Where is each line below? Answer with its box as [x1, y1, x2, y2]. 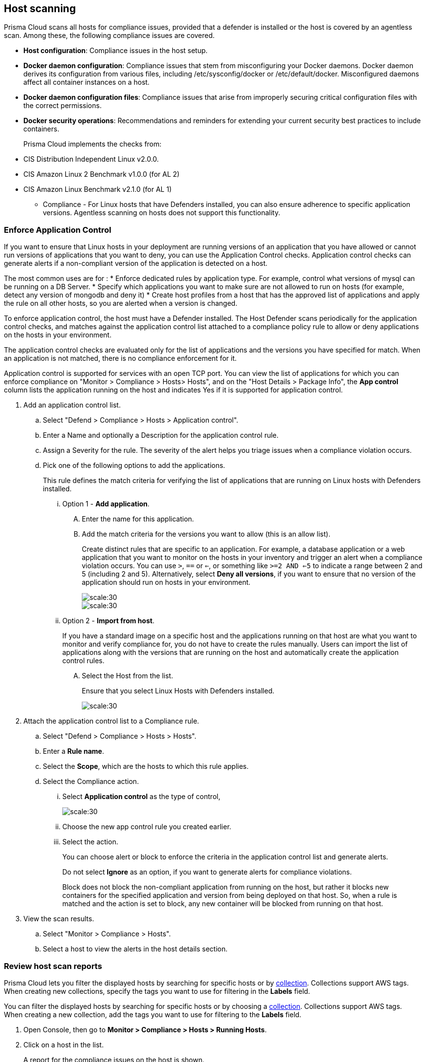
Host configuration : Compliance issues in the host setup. [23, 46, 208, 55]
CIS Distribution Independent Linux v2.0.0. [23, 155, 159, 164]
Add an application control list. [23, 401, 121, 410]
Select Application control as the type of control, [62, 792, 221, 801]
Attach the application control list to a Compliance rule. [23, 717, 199, 726]
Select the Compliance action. [43, 777, 139, 786]
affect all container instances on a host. [23, 78, 150, 87]
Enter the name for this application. [82, 515, 194, 523]
